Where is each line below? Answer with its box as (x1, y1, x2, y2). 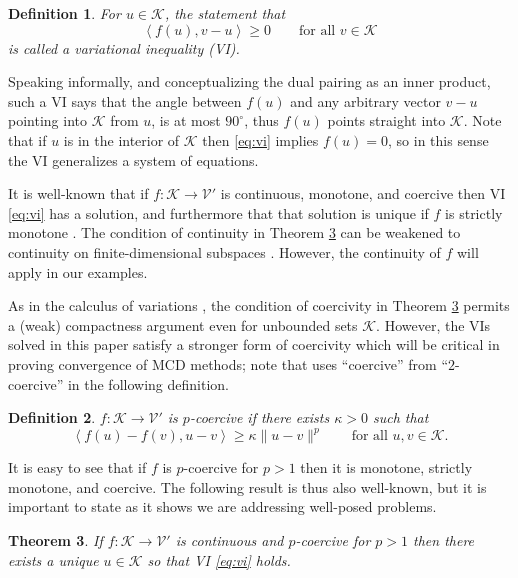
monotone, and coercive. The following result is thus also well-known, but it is (8, 476, 487, 497)
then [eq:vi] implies (202, 129, 319, 150)
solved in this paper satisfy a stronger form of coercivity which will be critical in (8, 334, 500, 355)
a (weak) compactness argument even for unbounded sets (8, 314, 358, 335)
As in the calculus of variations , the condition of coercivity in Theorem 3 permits (8, 295, 510, 316)
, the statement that (164, 3, 286, 23)
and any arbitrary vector (290, 90, 441, 111)
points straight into (327, 110, 446, 131)
